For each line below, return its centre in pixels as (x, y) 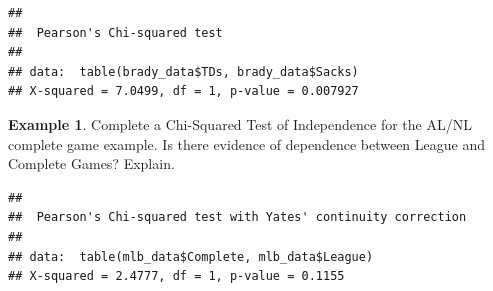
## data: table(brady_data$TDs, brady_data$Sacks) (183, 71)
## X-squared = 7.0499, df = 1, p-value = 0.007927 (183, 91)
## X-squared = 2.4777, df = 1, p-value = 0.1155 (176, 276)
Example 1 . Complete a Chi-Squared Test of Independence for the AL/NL (240, 123)
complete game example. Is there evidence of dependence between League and (247, 143)
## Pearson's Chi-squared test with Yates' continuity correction (237, 217)
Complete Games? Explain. (91, 163)
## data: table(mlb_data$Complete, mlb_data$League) (191, 256)
